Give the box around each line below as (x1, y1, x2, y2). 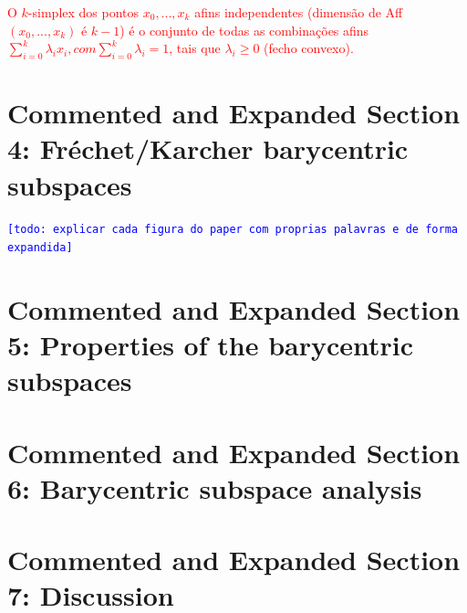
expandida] (7, 241, 73, 255)
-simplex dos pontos (27, 3, 140, 21)
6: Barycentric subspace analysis (7, 469, 422, 506)
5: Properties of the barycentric (7, 326, 414, 364)
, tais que (169, 38, 221, 58)
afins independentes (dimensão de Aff (194, 3, 403, 21)
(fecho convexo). (264, 38, 354, 58)
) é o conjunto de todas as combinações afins (119, 20, 369, 39)
